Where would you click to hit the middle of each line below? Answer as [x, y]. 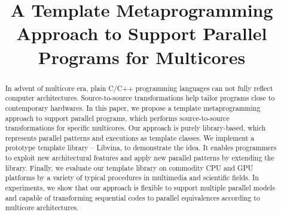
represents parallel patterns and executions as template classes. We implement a [130, 137]
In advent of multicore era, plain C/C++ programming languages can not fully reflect [139, 88]
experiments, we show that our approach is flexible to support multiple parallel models [140, 188]
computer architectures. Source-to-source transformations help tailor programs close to [140, 98]
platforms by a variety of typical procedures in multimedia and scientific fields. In [132, 178]
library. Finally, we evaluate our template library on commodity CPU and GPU [129, 167]
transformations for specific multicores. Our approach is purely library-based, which [135, 128]
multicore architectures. [42, 208]
